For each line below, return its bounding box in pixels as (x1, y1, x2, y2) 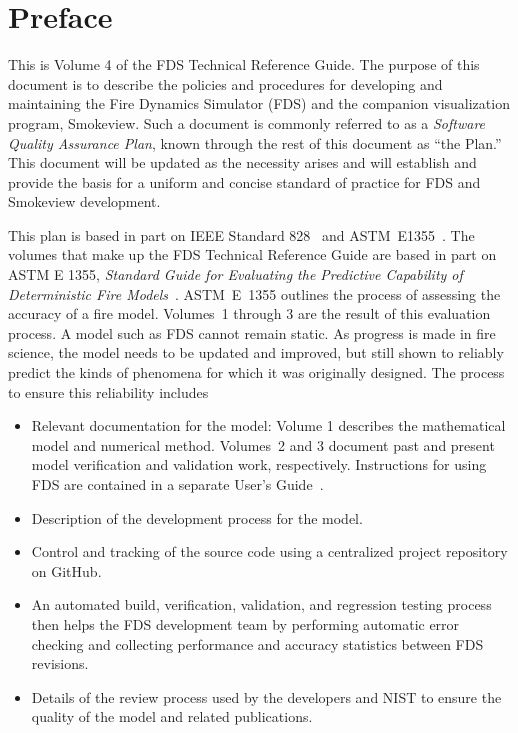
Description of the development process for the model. (31, 507, 363, 528)
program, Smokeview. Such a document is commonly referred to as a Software (8, 112, 486, 133)
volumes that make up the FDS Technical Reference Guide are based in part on (8, 244, 497, 265)
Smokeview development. (8, 191, 161, 212)
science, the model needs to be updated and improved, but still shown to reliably (8, 342, 504, 363)
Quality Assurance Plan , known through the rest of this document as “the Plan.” (8, 132, 502, 153)
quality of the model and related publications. (31, 706, 313, 727)
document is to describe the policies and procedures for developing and (8, 73, 443, 94)
